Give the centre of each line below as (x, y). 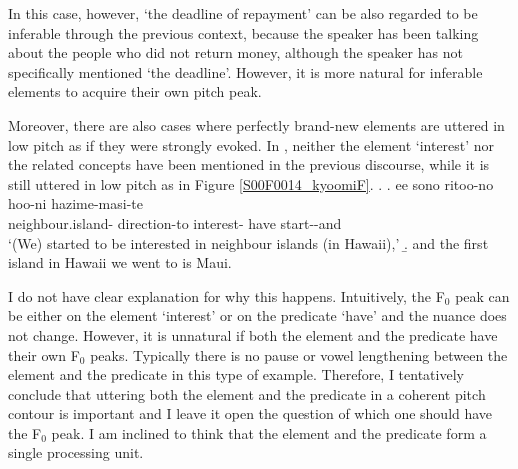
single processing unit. (76, 452)
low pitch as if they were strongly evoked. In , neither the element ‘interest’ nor (251, 144)
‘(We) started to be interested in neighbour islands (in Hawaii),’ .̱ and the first (248, 242)
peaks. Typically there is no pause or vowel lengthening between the (299, 354)
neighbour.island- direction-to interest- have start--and (175, 222)
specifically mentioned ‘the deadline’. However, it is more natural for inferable (245, 71)
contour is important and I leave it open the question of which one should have (250, 413)
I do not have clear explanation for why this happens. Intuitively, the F (226, 295)
